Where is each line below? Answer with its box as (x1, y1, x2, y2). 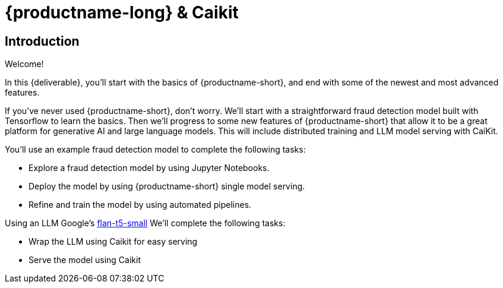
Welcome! (5, 59, 44, 69)
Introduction (5, 33, 80, 49)
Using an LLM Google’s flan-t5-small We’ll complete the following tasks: (5, 218, 286, 229)
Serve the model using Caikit (29, 255, 141, 265)
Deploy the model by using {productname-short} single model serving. (29, 181, 305, 192)
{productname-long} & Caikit (5, 2, 239, 23)
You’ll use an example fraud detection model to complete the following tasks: (5, 144, 306, 155)
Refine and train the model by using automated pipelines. (29, 200, 252, 210)
